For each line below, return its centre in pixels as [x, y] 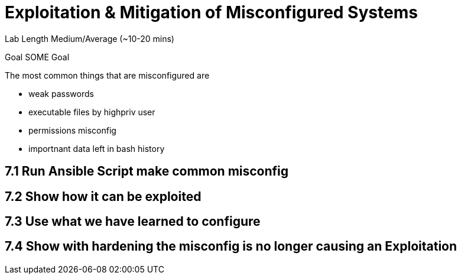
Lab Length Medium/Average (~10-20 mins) [90, 38]
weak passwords [61, 93]
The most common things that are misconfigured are [107, 75]
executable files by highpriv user [92, 112]
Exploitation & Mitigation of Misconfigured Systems [211, 12]
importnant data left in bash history [97, 148]
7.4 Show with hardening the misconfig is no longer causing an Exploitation [231, 246]
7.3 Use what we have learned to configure [133, 222]
